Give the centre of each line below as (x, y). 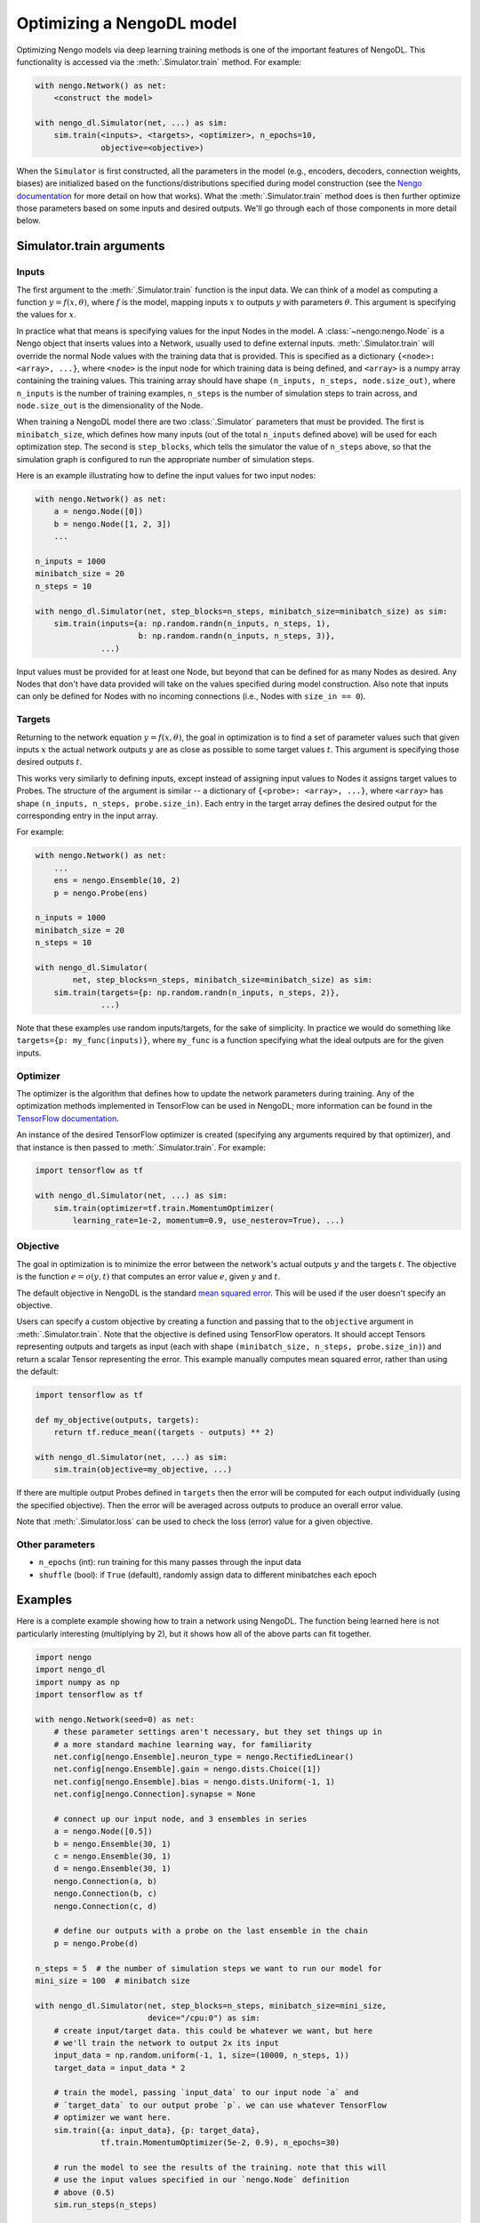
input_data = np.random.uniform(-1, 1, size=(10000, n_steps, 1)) (202, 2055)
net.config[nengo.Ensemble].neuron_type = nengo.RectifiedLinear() (204, 1757)
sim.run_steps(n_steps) (105, 2205)
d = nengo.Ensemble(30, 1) (113, 1869)
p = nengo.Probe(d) (96, 1943)
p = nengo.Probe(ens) (101, 893)
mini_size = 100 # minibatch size (112, 1980)
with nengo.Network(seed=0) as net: (115, 1719)
